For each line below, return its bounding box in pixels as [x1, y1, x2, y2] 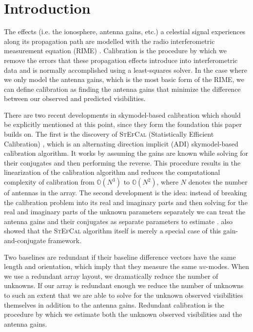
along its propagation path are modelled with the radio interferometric [4, 36, 215, 46]
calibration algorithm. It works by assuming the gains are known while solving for [4, 148, 249, 158]
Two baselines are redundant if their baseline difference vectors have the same [4, 251, 236, 262]
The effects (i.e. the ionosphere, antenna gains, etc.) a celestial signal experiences [4, 26, 246, 37]
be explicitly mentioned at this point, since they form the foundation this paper [4, 119, 242, 129]
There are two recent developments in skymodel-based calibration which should [4, 109, 241, 120]
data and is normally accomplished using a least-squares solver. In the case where [4, 64, 247, 75]
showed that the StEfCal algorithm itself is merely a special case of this [4, 226, 221, 236]
